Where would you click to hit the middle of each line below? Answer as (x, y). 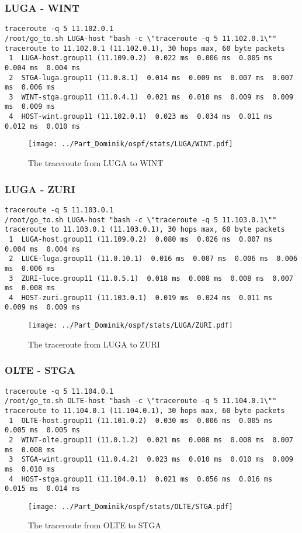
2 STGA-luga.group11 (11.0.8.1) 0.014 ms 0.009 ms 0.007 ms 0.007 (151, 78)
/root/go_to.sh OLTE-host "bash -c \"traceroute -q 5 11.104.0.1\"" (141, 401)
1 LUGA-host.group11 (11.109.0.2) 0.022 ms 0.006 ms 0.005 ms (141, 58)
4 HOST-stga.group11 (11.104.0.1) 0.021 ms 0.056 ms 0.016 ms (141, 479)
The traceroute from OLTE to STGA (95, 525)
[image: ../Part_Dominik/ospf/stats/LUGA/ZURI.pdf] (131, 326)
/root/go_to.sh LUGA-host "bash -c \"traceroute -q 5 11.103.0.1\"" (141, 220)
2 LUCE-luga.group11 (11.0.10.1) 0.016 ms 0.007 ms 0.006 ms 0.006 (153, 259)
